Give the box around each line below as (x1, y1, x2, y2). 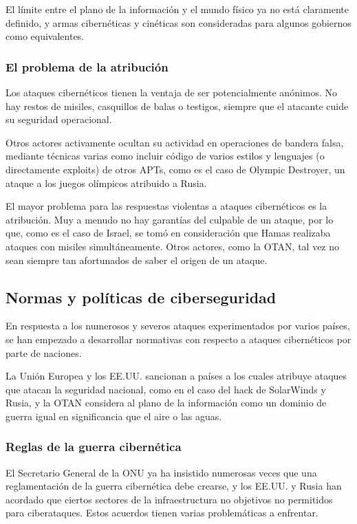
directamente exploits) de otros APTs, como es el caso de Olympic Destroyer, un (6, 162, 345, 176)
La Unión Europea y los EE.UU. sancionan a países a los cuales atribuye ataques (6, 369, 347, 383)
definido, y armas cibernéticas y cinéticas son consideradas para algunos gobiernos (6, 15, 351, 30)
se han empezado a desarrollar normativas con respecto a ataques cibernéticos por (6, 331, 351, 346)
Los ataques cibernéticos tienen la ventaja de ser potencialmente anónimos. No (6, 85, 338, 99)
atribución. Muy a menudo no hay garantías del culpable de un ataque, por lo (6, 212, 334, 226)
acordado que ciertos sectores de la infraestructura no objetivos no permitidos (6, 492, 333, 506)
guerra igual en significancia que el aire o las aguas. (6, 408, 222, 423)
